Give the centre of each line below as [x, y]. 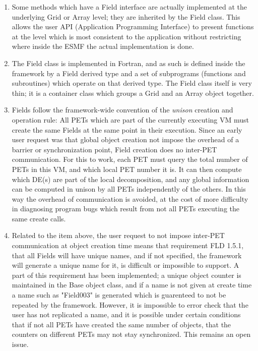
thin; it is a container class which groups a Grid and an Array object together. [133, 93]
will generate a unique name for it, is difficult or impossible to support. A [125, 265]
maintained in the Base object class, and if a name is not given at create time [132, 285]
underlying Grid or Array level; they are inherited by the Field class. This [126, 16]
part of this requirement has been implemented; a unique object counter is [126, 275]
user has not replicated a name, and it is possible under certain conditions [126, 314]
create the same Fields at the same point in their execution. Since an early [127, 129]
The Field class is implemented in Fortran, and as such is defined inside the [128, 63]
